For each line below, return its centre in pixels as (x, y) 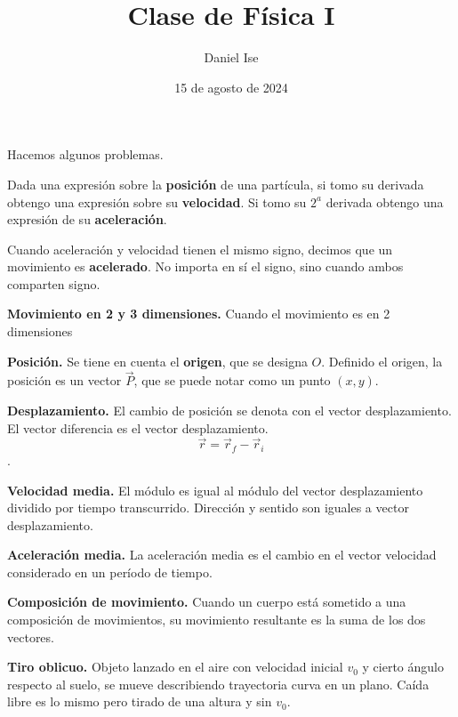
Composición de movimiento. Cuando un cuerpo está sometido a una (207, 602)
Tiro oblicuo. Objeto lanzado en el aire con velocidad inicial (175, 667)
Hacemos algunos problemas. (85, 154)
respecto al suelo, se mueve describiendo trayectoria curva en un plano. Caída (218, 684)
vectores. (31, 636)
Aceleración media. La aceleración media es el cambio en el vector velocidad (222, 555)
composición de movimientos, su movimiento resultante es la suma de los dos (217, 620)
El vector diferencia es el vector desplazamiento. (138, 427)
